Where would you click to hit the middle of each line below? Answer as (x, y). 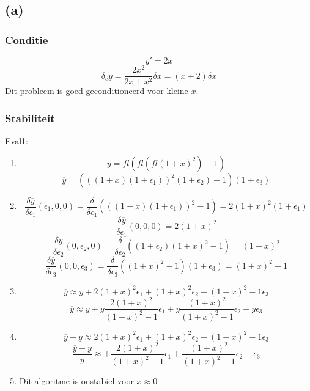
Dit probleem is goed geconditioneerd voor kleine (97, 91)
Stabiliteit (30, 118)
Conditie (27, 39)
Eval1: (17, 140)
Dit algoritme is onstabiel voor (76, 381)
